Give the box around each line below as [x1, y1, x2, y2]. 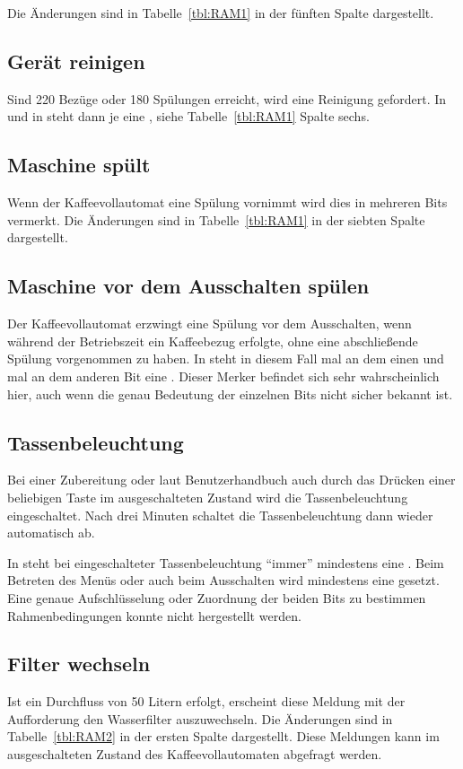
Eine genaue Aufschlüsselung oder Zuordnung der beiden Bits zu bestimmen [7, 588, 426, 607]
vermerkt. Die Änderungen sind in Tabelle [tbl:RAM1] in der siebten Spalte [7, 210, 425, 229]
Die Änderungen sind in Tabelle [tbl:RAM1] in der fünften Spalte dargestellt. [7, 4, 434, 22]
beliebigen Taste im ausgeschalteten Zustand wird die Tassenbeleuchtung [7, 487, 408, 506]
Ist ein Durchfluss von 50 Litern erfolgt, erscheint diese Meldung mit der [7, 692, 406, 711]
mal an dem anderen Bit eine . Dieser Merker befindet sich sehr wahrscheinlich [7, 366, 440, 385]
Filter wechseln [7, 650, 151, 677]
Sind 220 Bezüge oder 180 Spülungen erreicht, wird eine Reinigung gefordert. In [7, 89, 447, 108]
